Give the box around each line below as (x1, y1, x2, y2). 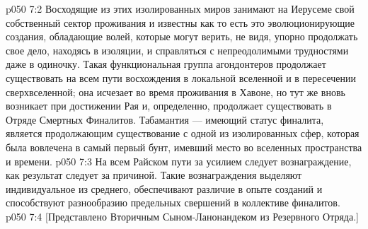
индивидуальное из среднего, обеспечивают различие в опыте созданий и (6, 181, 323, 196)
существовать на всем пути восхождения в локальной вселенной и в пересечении (6, 70, 356, 85)
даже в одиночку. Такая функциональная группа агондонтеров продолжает (6, 57, 326, 71)
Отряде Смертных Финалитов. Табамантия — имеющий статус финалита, (6, 112, 324, 127)
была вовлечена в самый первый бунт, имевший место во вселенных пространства (6, 139, 362, 154)
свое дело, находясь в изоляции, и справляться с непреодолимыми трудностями (6, 42, 349, 57)
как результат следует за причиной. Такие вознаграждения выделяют (6, 168, 302, 182)
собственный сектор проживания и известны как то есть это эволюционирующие (6, 15, 355, 30)
